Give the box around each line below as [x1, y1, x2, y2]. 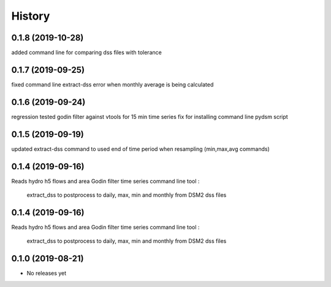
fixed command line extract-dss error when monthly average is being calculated [11, 80, 214, 88]
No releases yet [26, 270, 67, 277]
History [11, 9, 50, 23]
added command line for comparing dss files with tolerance [11, 49, 162, 56]
